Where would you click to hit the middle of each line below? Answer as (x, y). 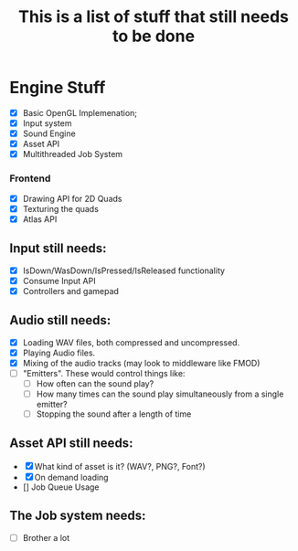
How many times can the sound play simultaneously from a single (160, 394)
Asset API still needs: (71, 444)
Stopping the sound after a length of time (114, 414)
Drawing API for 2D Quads (72, 198)
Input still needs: (58, 249)
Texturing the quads (60, 208)
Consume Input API (59, 281)
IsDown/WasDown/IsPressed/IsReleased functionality (124, 270)
